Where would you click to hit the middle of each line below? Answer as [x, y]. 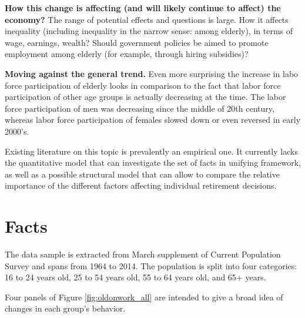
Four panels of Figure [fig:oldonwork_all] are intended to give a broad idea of [144, 297]
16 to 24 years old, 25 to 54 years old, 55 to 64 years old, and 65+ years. [135, 277]
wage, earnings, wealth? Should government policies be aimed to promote [137, 42]
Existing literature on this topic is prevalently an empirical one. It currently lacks [151, 151]
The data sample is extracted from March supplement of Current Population [143, 254]
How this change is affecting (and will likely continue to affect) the [143, 8]
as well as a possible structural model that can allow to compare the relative [142, 174]
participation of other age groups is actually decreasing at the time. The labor [145, 97]
